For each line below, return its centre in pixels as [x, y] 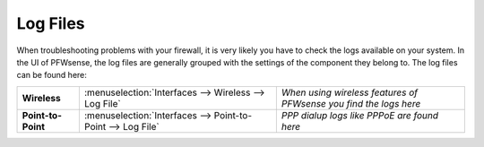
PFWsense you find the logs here [351, 103]
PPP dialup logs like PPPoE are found [360, 115]
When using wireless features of [350, 92]
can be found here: [52, 75]
